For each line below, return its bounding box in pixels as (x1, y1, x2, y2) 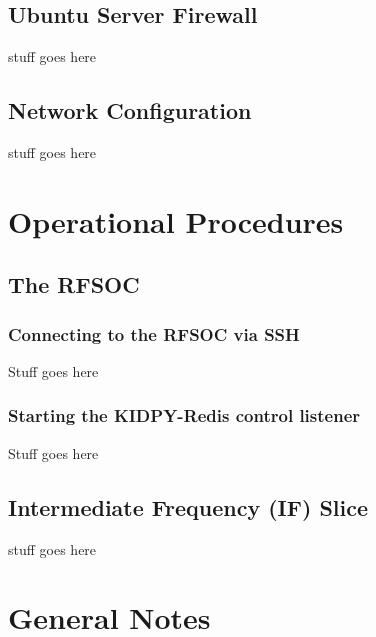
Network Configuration (8, 95, 252, 126)
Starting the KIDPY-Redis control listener (8, 403, 361, 428)
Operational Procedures (8, 200, 344, 241)
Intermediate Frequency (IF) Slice (8, 491, 369, 522)
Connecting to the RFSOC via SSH (8, 321, 300, 346)
